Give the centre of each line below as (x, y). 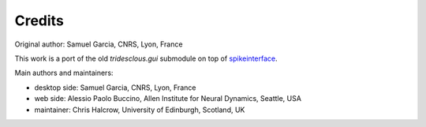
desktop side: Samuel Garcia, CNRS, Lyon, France (115, 88)
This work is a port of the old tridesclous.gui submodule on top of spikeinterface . (146, 58)
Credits (39, 21)
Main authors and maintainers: (64, 73)
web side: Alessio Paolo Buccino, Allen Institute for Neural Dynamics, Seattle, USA (168, 99)
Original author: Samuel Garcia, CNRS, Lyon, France (99, 44)
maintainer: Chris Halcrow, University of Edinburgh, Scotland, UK (140, 110)
